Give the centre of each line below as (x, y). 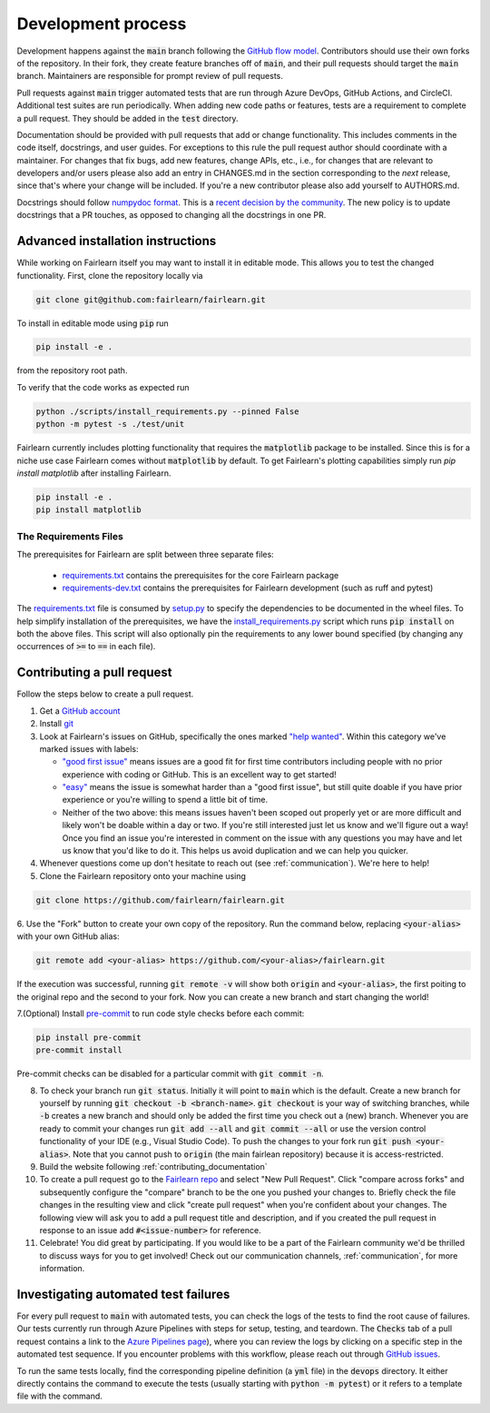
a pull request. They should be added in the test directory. (128, 118)
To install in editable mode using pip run (93, 323)
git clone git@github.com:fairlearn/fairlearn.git (151, 299)
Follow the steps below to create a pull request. (105, 694)
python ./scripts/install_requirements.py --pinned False (167, 411)
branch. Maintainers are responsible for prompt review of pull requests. (150, 76)
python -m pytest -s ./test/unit (110, 424)
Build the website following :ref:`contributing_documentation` (153, 1167)
